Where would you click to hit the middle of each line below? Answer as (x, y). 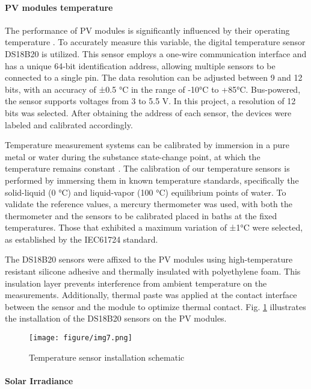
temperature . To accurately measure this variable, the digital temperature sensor (155, 42)
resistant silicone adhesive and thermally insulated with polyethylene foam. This (153, 271)
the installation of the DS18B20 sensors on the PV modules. (116, 318)
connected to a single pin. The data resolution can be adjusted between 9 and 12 (154, 77)
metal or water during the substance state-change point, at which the (133, 156)
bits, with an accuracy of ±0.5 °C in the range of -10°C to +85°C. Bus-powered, (153, 89)
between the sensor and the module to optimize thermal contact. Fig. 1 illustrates (155, 306)
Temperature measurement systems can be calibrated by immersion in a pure (147, 145)
